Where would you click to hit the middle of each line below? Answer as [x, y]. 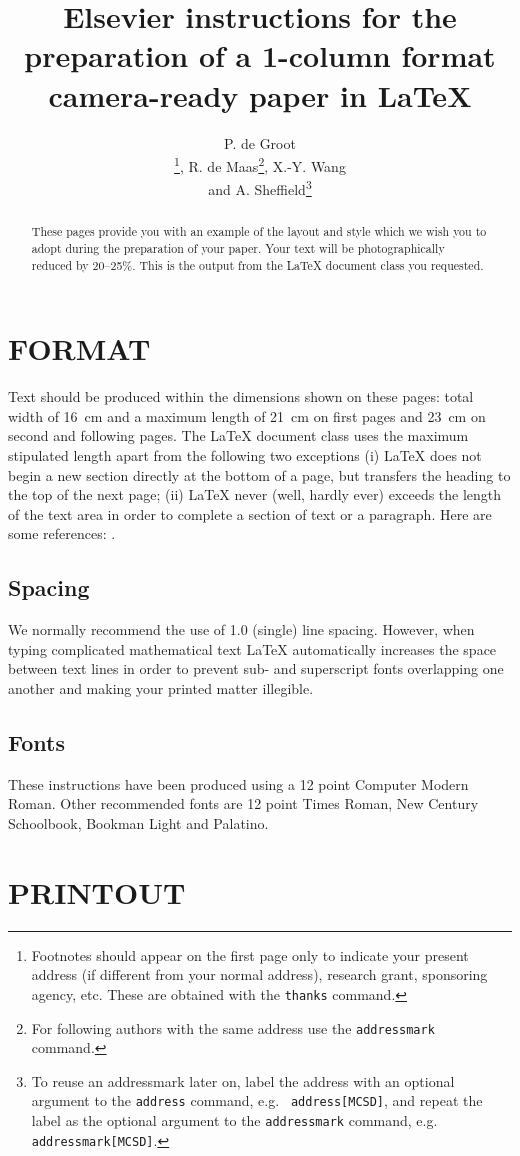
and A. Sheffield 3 [260, 187]
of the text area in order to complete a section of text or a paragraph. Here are [250, 513]
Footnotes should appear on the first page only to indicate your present [250, 954]
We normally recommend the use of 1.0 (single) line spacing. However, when [241, 629]
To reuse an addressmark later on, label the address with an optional [243, 1080]
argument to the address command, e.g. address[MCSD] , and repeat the [257, 1100]
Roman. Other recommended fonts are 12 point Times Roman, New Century [243, 803]
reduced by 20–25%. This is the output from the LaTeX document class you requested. [257, 264]
